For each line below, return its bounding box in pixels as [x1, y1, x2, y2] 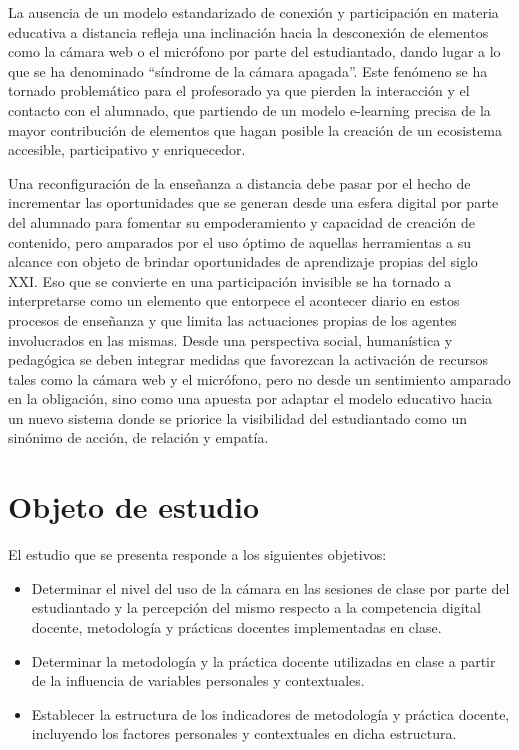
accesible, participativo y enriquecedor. [8, 139, 246, 160]
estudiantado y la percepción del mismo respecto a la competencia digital [31, 597, 481, 618]
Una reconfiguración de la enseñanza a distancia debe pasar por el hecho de [8, 172, 471, 193]
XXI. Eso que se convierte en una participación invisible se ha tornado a [8, 270, 452, 291]
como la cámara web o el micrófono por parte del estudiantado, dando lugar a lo [8, 41, 501, 62]
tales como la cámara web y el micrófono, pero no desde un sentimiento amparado [8, 368, 511, 389]
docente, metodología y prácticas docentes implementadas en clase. [31, 616, 442, 637]
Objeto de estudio [8, 486, 260, 527]
